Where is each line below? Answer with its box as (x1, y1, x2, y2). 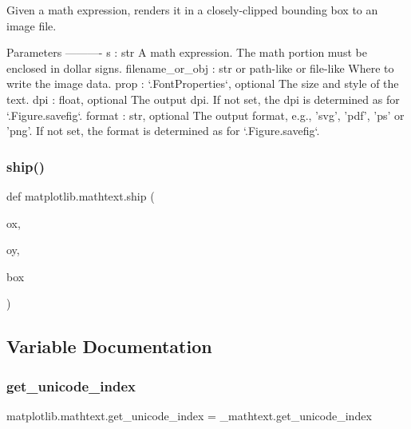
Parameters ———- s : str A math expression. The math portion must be (6, 44, 367, 61)
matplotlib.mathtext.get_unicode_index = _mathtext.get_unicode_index (6, 407, 372, 423)
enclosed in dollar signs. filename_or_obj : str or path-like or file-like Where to (6, 59, 394, 76)
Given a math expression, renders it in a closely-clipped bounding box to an (6, 2, 378, 18)
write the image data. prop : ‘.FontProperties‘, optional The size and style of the (6, 75, 399, 92)
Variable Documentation (6, 334, 212, 359)
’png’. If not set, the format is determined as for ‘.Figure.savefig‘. (6, 122, 320, 139)
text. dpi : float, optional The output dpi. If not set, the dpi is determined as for (6, 90, 400, 107)
